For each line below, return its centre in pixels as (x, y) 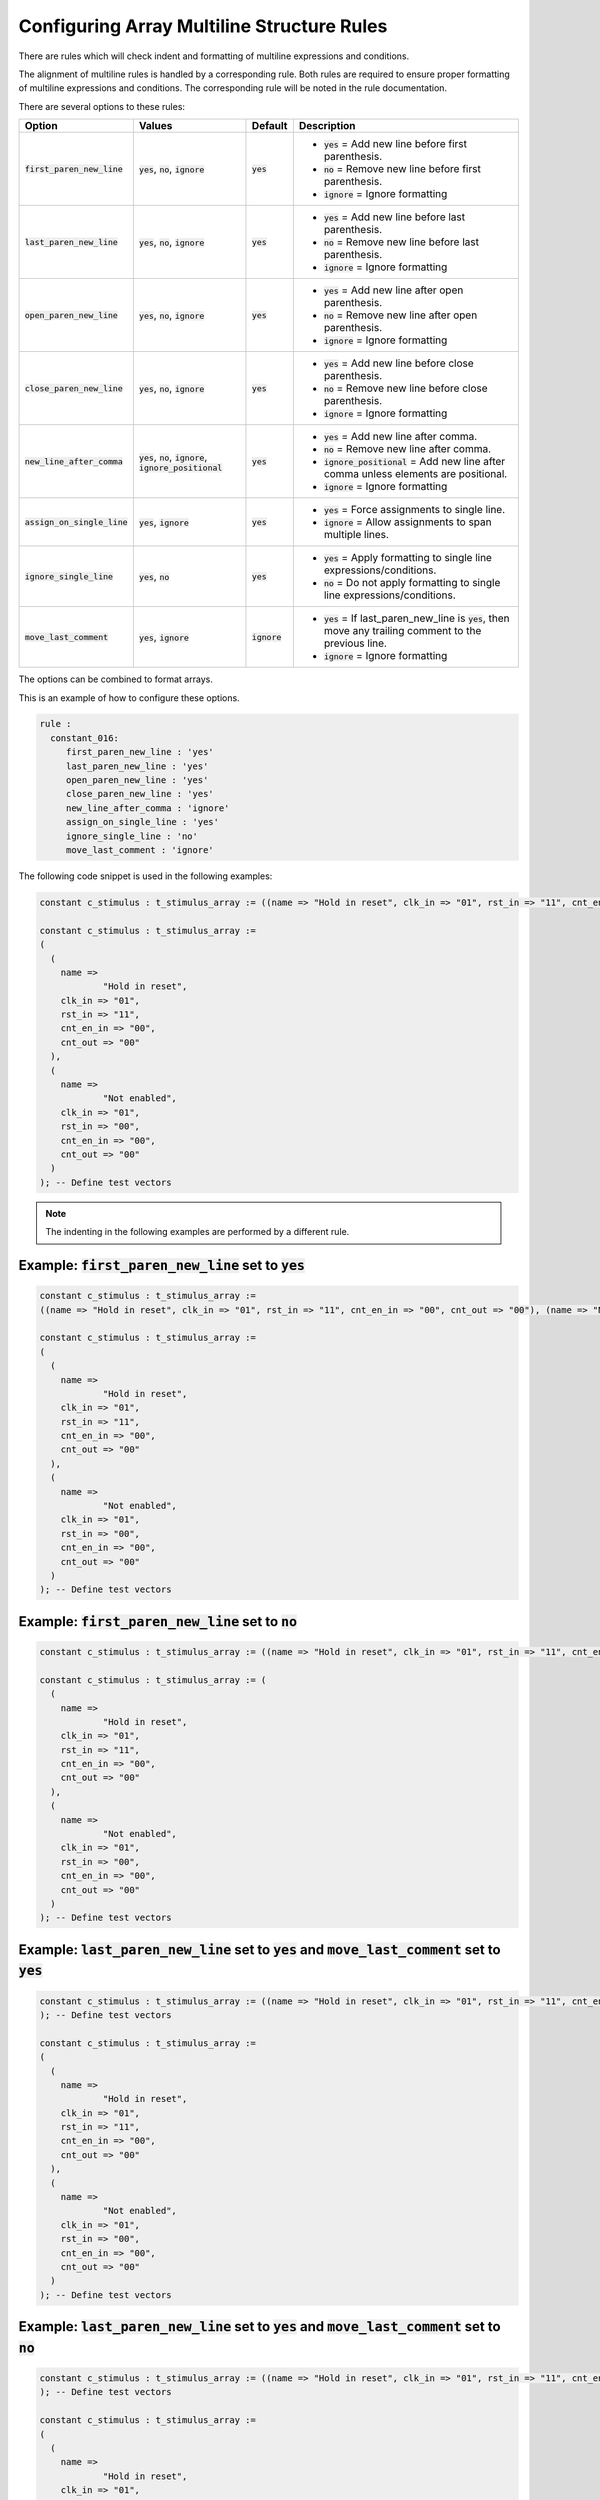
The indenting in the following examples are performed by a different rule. (197, 1232)
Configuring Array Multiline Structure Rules (203, 26)
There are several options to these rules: (101, 106)
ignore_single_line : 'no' (132, 836)
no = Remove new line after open (400, 315)
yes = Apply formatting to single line (407, 558)
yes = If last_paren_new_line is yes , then (416, 618)
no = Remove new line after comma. (407, 449)
